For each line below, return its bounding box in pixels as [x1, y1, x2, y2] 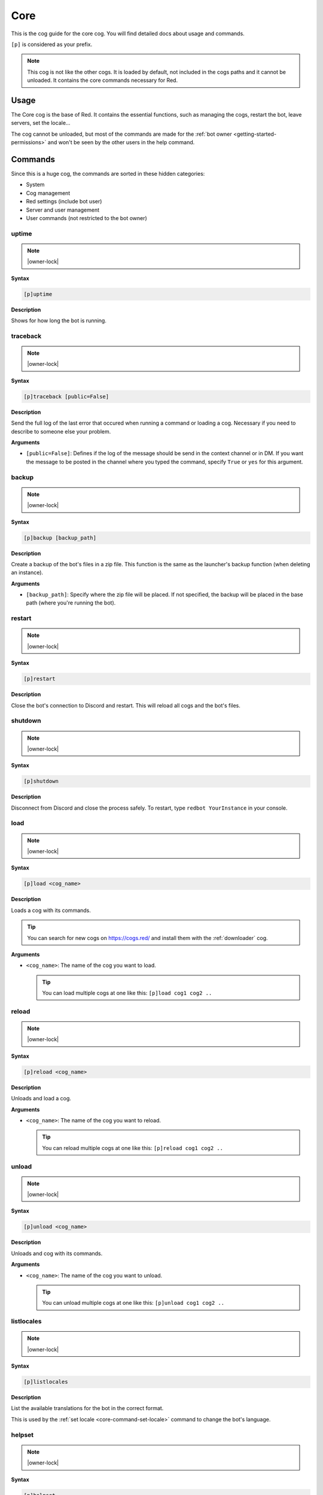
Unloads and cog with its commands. [11, 1250, 103, 1257]
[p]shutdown [23, 778, 59, 785]
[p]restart [23, 676, 56, 682]
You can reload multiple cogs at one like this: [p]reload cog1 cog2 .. [42, 1144, 224, 1151]
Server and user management [26, 206, 100, 213]
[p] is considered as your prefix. [11, 41, 93, 48]
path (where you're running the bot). [26, 599, 116, 606]
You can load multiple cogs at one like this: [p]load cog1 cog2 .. [42, 990, 212, 997]
